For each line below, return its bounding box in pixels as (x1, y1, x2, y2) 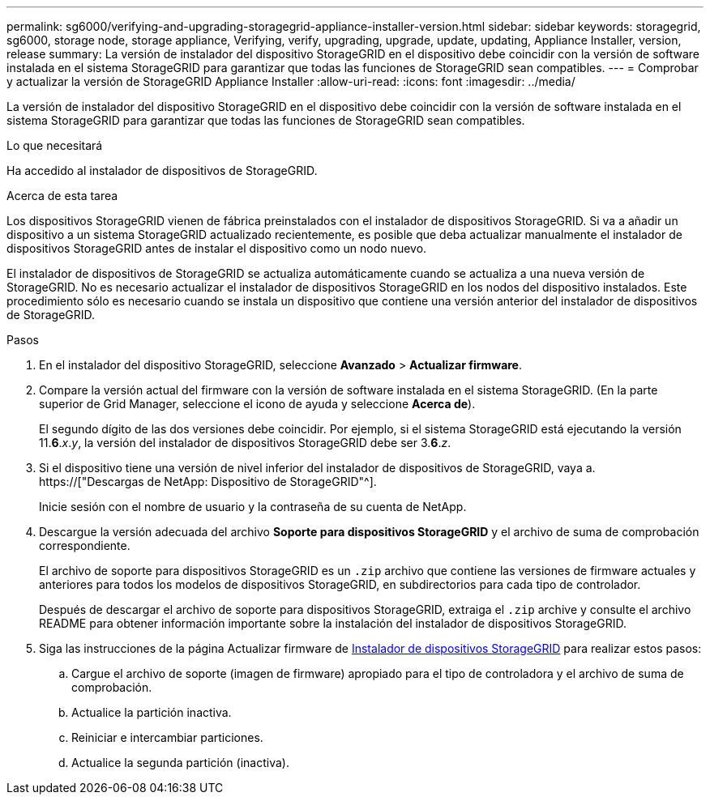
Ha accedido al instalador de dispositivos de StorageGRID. (6, 164, 318, 177)
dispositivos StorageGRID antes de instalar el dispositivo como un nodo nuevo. (6, 241, 427, 255)
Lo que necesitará (6, 138, 103, 152)
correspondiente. (39, 539, 130, 552)
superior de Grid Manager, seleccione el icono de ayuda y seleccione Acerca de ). (39, 397, 476, 411)
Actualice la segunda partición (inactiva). (71, 756, 289, 769)
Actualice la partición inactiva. (71, 705, 232, 719)
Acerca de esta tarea (6, 189, 118, 202)
